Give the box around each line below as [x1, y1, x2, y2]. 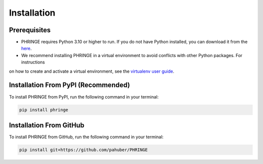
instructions [21, 59, 45, 65]
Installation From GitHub [9, 121, 85, 129]
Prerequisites [9, 26, 51, 34]
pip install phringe [19, 107, 68, 112]
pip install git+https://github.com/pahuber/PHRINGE [19, 147, 148, 152]
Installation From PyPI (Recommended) [9, 81, 130, 89]
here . [21, 45, 32, 51]
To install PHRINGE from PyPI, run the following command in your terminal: [9, 94, 159, 100]
